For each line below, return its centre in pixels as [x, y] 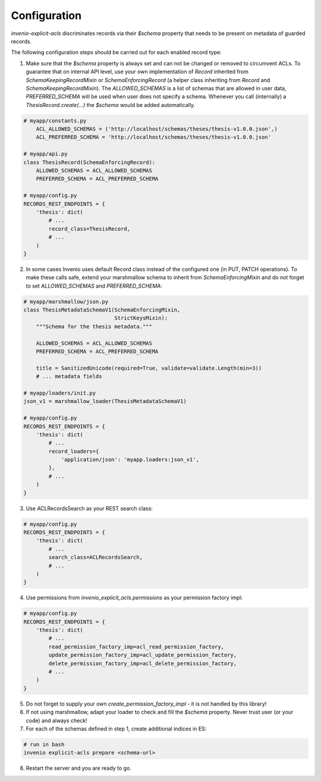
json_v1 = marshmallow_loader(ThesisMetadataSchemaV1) [105, 401]
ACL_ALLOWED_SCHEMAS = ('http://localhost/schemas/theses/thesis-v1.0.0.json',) [157, 129]
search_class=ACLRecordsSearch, [95, 558]
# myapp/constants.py [55, 121]
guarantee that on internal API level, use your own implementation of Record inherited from [137, 72]
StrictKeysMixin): [141, 318]
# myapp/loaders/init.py [60, 393]
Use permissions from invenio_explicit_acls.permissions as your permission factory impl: [134, 598]
